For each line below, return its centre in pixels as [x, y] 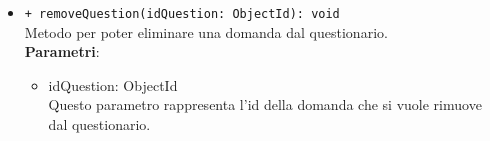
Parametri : [62, 51]
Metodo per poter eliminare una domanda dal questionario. [206, 31]
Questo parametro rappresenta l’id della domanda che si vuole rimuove [265, 104]
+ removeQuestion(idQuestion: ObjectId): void [182, 14]
